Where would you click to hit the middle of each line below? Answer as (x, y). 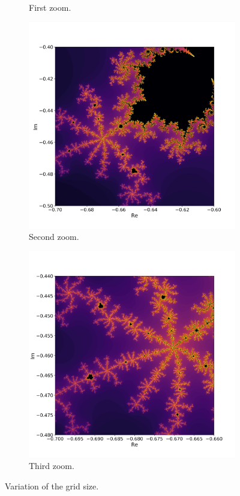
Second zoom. (54, 237)
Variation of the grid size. (52, 486)
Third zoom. (52, 466)
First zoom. (50, 7)
